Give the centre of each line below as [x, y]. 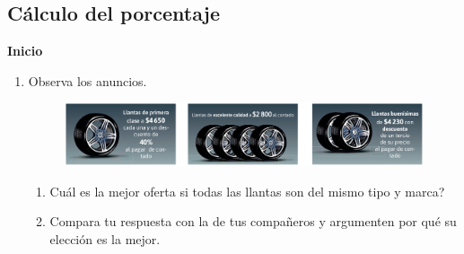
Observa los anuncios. [88, 80]
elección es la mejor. [105, 238]
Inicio [25, 51]
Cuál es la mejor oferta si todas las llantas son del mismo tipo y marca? [247, 191]
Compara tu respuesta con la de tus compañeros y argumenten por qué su [253, 221]
